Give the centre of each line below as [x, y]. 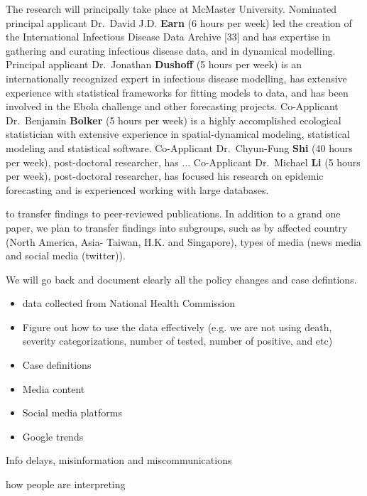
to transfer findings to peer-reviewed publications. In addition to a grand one [173, 214]
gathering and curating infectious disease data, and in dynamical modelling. [171, 50]
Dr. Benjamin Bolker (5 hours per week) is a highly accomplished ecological [174, 120]
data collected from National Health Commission [129, 303]
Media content [54, 388]
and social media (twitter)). [66, 255]
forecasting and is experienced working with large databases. [137, 189]
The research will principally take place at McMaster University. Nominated [171, 9]
